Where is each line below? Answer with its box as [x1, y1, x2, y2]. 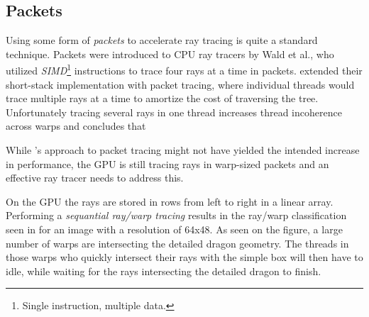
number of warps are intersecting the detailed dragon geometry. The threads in [6, 235, 349, 250]
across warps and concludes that [6, 118, 146, 133]
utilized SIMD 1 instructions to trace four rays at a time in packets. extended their [6, 61, 363, 78]
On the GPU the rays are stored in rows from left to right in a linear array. [6, 194, 334, 208]
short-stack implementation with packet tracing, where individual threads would [6, 77, 355, 91]
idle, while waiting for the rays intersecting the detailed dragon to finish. [6, 263, 321, 278]
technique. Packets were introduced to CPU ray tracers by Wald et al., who [6, 46, 334, 61]
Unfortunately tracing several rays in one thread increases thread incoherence [6, 104, 342, 119]
